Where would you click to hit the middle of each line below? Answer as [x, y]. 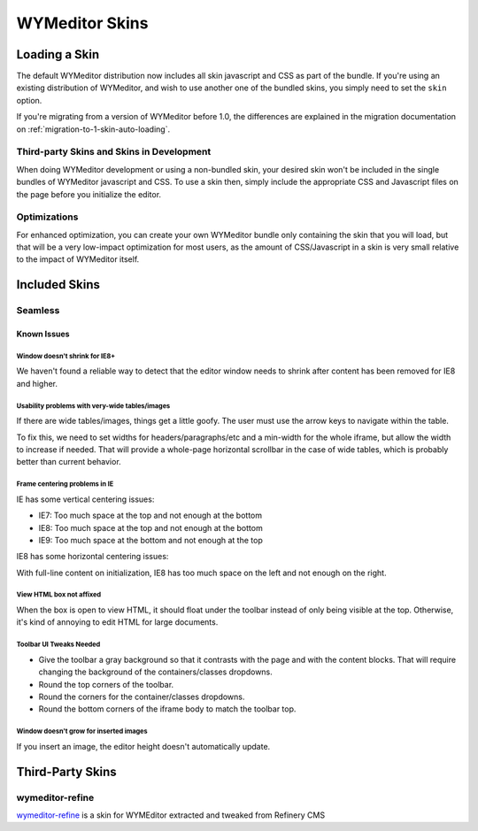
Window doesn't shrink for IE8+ [66, 356]
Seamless [38, 311]
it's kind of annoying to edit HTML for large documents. [117, 622]
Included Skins [58, 285]
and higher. [37, 383]
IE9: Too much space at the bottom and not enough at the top [150, 540]
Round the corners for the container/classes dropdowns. [142, 696]
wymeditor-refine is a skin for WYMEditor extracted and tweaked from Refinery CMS [171, 815]
